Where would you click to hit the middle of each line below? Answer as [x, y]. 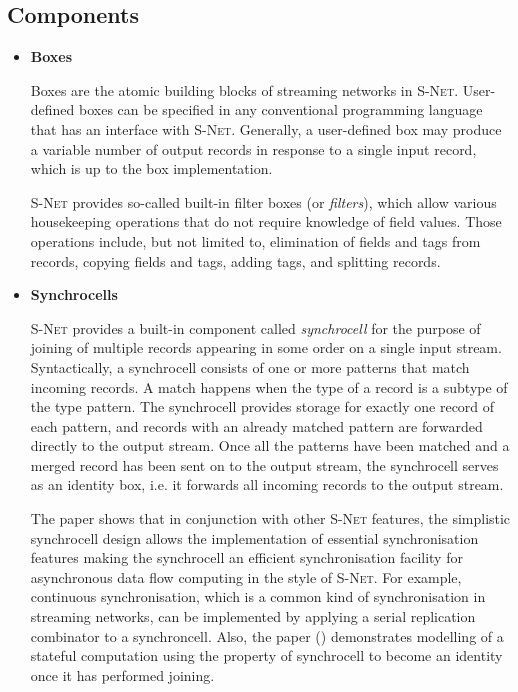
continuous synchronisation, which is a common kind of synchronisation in [258, 596]
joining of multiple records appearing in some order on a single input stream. [266, 347]
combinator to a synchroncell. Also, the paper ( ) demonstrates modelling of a [267, 635]
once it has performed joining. [122, 674]
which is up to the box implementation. [151, 168]
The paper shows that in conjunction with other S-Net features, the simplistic [270, 518]
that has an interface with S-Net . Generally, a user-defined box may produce [266, 128]
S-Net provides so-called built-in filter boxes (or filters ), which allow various [263, 201]
